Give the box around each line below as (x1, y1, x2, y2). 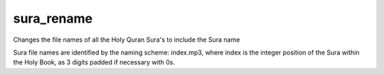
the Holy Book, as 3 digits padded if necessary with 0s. (13, 58, 176, 67)
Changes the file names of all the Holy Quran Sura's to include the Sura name (13, 35, 240, 44)
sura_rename (13, 11, 92, 26)
